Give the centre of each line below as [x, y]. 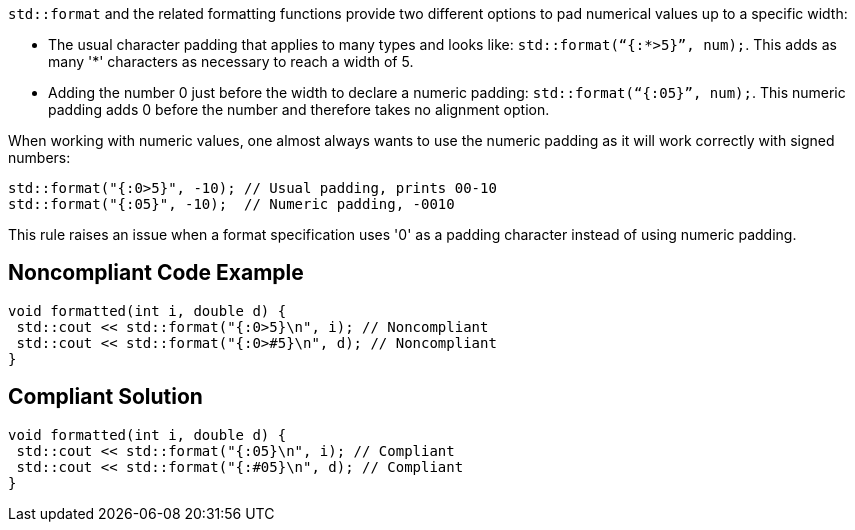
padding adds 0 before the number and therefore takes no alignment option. [299, 109]
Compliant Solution [105, 397]
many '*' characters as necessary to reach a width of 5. [231, 61]
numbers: [39, 157]
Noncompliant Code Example [156, 273]
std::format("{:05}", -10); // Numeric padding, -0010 [231, 204]
